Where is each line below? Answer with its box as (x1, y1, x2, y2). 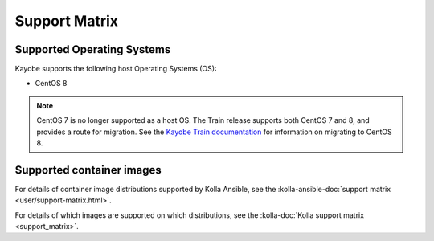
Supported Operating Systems (14, 43, 171, 56)
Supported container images (14, 163, 162, 177)
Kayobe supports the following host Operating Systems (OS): (14, 64, 217, 74)
